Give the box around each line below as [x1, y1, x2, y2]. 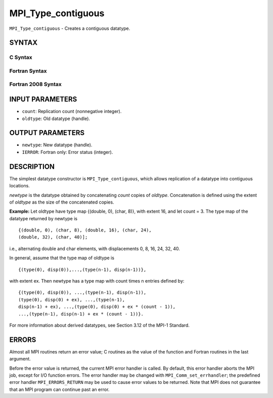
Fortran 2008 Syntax [9, 81, 62, 88]
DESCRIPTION [9, 162, 55, 171]
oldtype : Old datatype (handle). [22, 115, 90, 122]
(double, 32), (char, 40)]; [18, 234, 88, 240]
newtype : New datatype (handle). [22, 142, 93, 148]
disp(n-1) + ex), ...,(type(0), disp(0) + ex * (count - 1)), [18, 304, 176, 310]
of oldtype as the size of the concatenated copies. [9, 199, 114, 205]
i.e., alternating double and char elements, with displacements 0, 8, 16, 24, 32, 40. [9, 246, 180, 252]
